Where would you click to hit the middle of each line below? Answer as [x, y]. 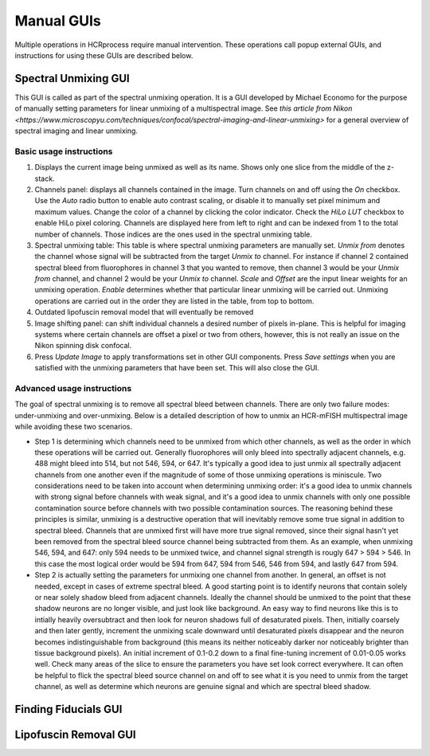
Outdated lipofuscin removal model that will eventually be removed [144, 312]
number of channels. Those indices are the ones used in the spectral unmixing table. [174, 234]
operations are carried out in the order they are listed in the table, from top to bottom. [174, 301]
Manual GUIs [58, 21]
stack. [45, 178]
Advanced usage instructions [73, 388]
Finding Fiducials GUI [68, 709]
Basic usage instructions [64, 151]
